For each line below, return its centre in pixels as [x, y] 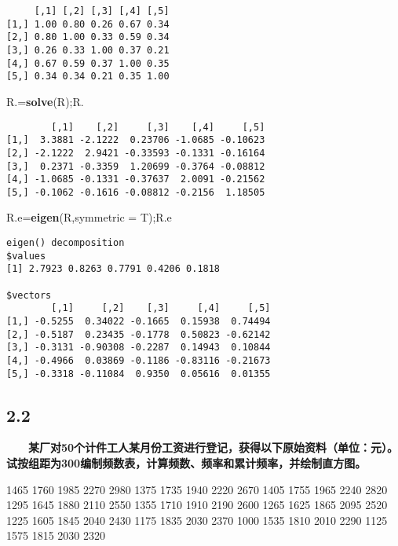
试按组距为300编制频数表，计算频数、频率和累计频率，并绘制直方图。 [186, 463]
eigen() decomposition [66, 243]
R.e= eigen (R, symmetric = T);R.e [89, 217]
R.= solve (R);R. [45, 101]
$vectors [29, 295]
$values [26, 256]
